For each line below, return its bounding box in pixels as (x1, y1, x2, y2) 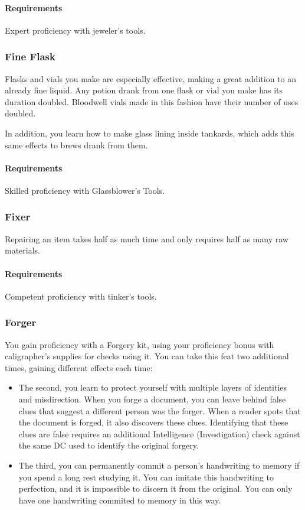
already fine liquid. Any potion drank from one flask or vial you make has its (5, 84, 283, 96)
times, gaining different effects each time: (5, 361, 153, 373)
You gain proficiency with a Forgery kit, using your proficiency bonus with (5, 338, 274, 350)
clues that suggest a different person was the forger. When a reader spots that (18, 404, 301, 417)
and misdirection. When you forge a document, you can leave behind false (18, 392, 286, 405)
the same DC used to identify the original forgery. (18, 439, 199, 451)
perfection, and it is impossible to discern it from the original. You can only (18, 482, 293, 495)
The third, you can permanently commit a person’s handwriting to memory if (18, 459, 300, 471)
